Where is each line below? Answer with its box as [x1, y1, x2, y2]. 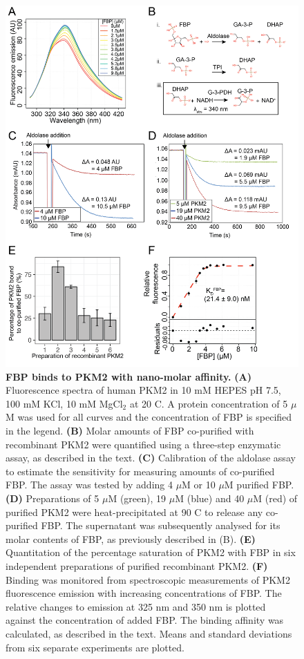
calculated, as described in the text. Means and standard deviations [6, 626, 292, 640]
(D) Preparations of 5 [6, 491, 99, 506]
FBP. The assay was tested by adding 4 [6, 477, 173, 492]
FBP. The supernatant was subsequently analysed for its [41, 518, 281, 533]
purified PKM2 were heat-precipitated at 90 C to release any [6, 504, 263, 519]
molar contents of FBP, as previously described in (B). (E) [6, 531, 256, 546]
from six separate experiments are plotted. [6, 640, 184, 654]
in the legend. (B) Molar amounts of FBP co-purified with [6, 423, 254, 438]
